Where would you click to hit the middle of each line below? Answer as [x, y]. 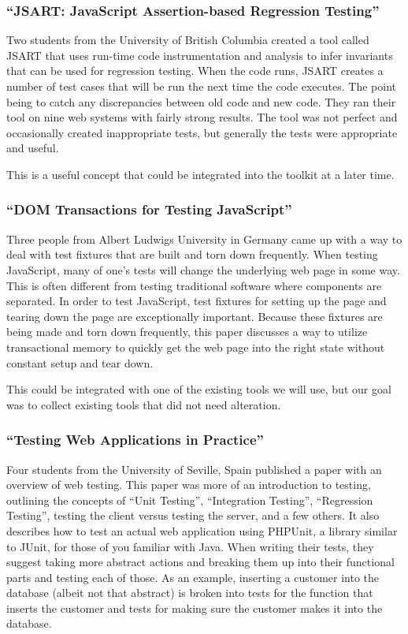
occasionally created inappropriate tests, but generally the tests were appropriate [202, 132]
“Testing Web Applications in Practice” [135, 440]
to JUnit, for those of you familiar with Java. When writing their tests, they [190, 546]
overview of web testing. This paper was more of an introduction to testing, [189, 485]
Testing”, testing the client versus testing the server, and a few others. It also [193, 515]
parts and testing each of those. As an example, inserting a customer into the [193, 577]
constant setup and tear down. [80, 362]
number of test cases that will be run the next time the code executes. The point [201, 86]
